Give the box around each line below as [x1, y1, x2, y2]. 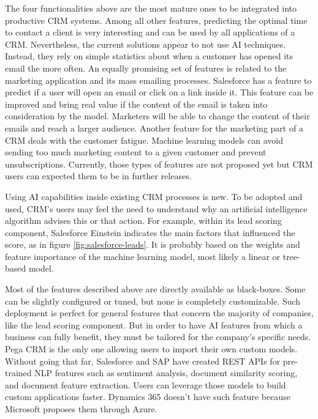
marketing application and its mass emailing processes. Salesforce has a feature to [5, 73, 312, 86]
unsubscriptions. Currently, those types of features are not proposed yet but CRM [5, 157, 313, 170]
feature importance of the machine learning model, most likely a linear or [5, 250, 281, 262]
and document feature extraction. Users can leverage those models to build [5, 378, 286, 391]
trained [5, 366, 32, 379]
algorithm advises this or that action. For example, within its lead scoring [5, 214, 282, 227]
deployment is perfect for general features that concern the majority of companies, [5, 306, 314, 319]
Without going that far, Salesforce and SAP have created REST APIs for [5, 354, 281, 367]
